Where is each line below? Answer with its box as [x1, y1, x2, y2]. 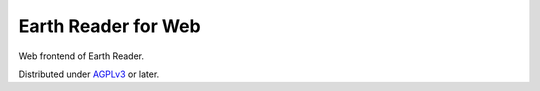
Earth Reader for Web [18, 15, 201, 37]
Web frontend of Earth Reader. [18, 50, 145, 62]
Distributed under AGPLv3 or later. [18, 68, 160, 80]
